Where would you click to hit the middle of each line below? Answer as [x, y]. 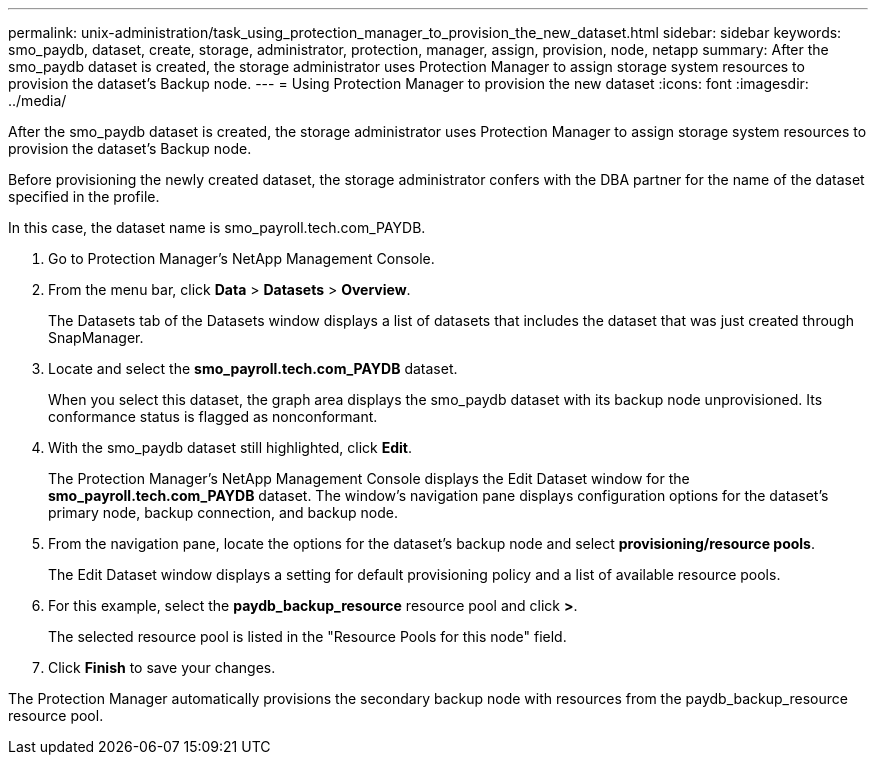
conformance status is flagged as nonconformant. [213, 416]
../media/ [37, 100]
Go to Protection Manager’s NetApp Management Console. [241, 258]
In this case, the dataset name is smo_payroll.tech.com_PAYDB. [217, 227]
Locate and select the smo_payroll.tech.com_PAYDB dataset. [253, 368]
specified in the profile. [84, 196]
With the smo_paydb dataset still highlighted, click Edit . [230, 447]
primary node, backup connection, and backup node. [223, 512]
